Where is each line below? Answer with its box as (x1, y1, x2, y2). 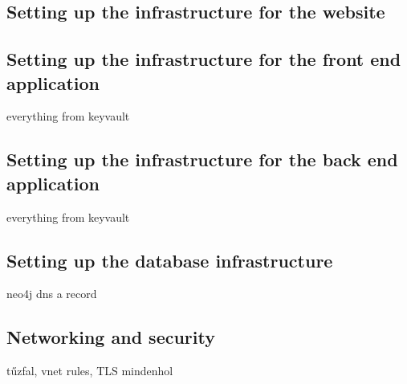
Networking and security (6, 325, 215, 349)
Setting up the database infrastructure (6, 247, 333, 272)
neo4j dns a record (6, 285, 97, 302)
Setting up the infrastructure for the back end (6, 147, 398, 172)
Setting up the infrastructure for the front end (6, 47, 401, 71)
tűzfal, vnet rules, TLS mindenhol (6, 362, 173, 379)
